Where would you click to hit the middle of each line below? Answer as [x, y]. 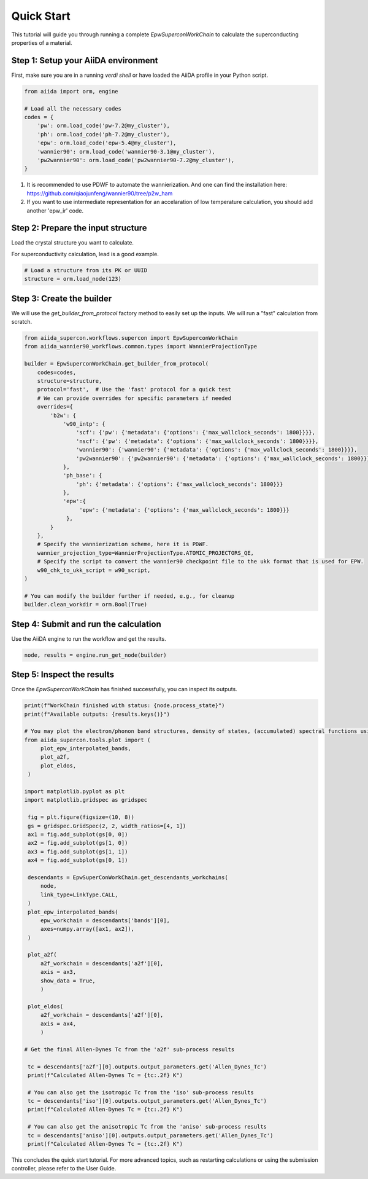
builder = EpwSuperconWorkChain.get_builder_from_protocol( [117, 364]
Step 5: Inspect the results [63, 675]
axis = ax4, [58, 1024]
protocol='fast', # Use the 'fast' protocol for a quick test [134, 390]
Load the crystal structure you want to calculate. [73, 243]
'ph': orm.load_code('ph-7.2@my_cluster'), [103, 134]
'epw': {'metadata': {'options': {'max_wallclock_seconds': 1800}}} [184, 510]
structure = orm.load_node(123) [73, 279]
